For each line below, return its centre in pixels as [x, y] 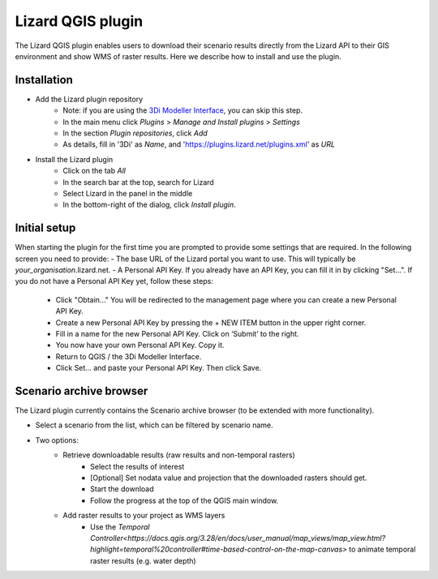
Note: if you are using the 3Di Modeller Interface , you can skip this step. [183, 110]
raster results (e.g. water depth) [143, 560]
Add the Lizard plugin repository [89, 99]
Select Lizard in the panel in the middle [128, 193]
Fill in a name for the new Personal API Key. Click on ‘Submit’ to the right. [177, 334]
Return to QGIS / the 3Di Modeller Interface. [129, 356]
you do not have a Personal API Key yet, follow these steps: [114, 281]
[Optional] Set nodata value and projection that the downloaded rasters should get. [229, 478]
